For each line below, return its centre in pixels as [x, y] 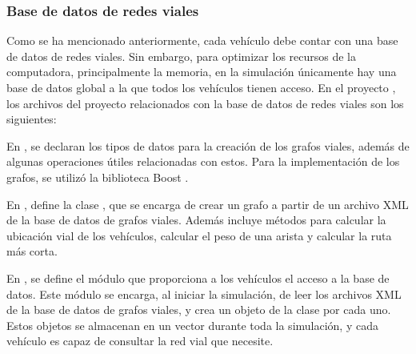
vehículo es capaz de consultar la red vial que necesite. [140, 341]
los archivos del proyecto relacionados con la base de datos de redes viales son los [205, 103]
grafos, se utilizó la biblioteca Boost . [98, 177]
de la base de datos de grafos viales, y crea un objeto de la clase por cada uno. [199, 310]
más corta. [32, 251]
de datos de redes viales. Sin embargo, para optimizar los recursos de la [181, 56]
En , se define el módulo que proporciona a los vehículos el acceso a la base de [198, 278]
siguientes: [32, 119]
